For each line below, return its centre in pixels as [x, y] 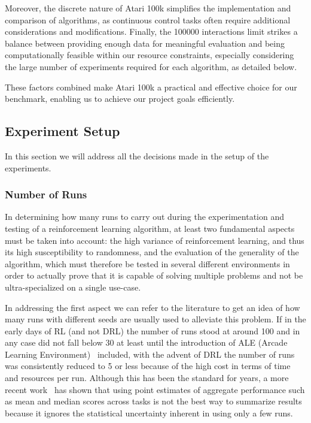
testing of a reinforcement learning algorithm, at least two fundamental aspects [150, 228]
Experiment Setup [62, 131]
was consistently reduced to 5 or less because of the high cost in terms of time [148, 366]
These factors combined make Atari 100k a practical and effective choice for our [151, 87]
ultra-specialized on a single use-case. [73, 287]
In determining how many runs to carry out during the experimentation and [145, 217]
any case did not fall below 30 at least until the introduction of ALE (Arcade [146, 342]
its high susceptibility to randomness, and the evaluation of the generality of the [152, 252]
